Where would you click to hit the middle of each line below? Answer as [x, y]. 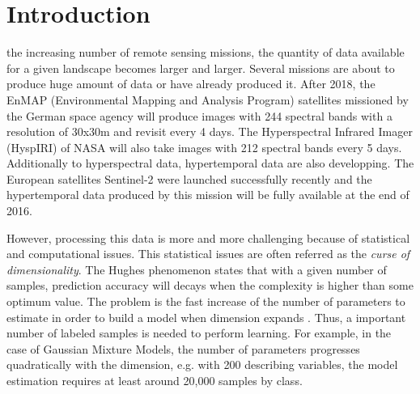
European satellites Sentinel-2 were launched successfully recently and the [189, 178]
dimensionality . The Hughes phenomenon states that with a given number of [197, 269]
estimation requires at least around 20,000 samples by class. [155, 380]
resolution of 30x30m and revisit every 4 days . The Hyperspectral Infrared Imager [210, 131]
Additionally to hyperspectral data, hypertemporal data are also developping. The [210, 163]
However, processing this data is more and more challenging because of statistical [208, 237]
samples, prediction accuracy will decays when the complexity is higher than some [210, 285]
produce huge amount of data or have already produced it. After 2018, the [191, 84]
